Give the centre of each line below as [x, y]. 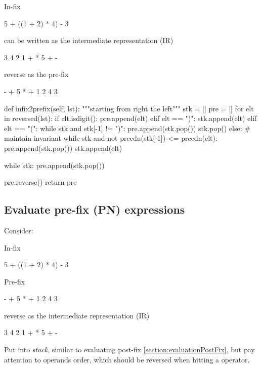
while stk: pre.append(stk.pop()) [54, 165]
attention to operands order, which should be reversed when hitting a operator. [127, 359]
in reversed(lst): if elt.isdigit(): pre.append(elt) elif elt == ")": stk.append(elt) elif [130, 118]
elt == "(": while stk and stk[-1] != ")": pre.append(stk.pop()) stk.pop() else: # [127, 128]
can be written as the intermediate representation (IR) [89, 40]
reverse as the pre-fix [36, 74]
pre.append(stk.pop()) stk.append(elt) [63, 148]
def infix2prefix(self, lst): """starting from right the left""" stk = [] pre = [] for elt [129, 108]
